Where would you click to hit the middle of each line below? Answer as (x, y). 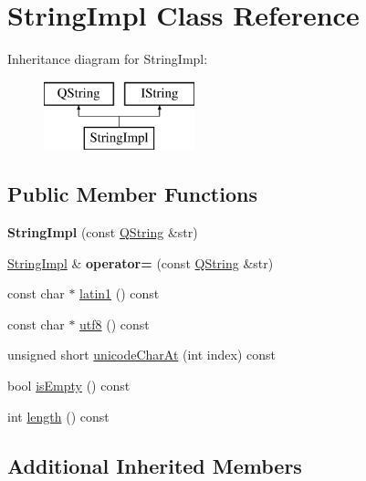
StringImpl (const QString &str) (103, 232)
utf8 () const (115, 324)
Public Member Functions (132, 194)
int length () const (58, 416)
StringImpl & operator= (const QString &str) (141, 262)
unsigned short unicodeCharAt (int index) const (141, 355)
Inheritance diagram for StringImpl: (108, 59)
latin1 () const (120, 293)
